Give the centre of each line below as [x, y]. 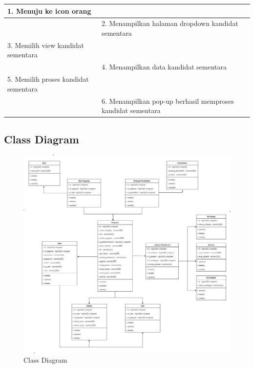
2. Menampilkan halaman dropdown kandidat [170, 23]
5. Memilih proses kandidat [48, 79]
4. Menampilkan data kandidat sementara [164, 67]
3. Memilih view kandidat [46, 45]
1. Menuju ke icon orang [49, 11]
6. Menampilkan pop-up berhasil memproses [168, 101]
